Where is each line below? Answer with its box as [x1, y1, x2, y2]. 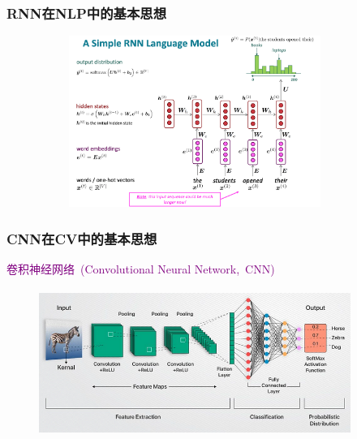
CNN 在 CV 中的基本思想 [6, 228, 157, 248]
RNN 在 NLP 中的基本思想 [6, 2, 166, 23]
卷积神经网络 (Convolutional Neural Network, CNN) [6, 260, 275, 278]
